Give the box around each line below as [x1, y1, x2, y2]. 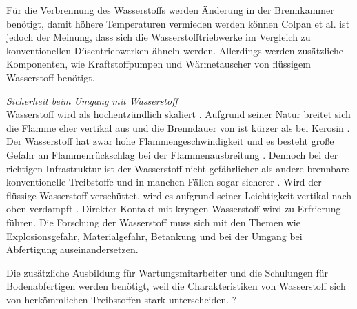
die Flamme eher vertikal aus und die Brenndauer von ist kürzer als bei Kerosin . [6, 120, 350, 134]
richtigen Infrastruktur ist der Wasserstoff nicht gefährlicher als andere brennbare [6, 161, 349, 175]
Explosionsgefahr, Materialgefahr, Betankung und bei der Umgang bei [6, 228, 303, 243]
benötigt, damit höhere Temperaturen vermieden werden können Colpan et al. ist [6, 16, 350, 30]
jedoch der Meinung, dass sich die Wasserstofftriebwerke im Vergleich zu [6, 30, 311, 44]
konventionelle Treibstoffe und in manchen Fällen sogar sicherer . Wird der [6, 175, 322, 189]
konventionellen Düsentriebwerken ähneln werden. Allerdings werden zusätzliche [6, 43, 344, 57]
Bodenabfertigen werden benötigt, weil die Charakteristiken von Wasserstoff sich [6, 279, 346, 293]
